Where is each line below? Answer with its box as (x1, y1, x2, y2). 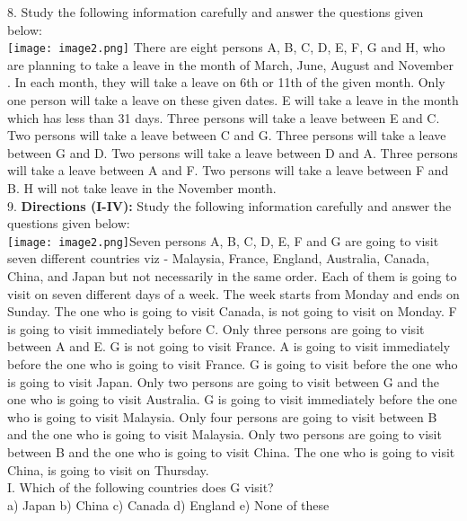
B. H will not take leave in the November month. (7, 179, 277, 197)
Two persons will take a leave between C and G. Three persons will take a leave (7, 126, 446, 145)
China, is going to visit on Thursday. (7, 460, 209, 479)
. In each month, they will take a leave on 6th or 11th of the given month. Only (7, 73, 445, 92)
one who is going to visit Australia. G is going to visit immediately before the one (7, 390, 458, 409)
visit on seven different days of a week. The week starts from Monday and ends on (7, 284, 460, 303)
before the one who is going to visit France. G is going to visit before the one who (7, 355, 458, 373)
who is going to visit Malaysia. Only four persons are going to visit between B (7, 407, 437, 426)
